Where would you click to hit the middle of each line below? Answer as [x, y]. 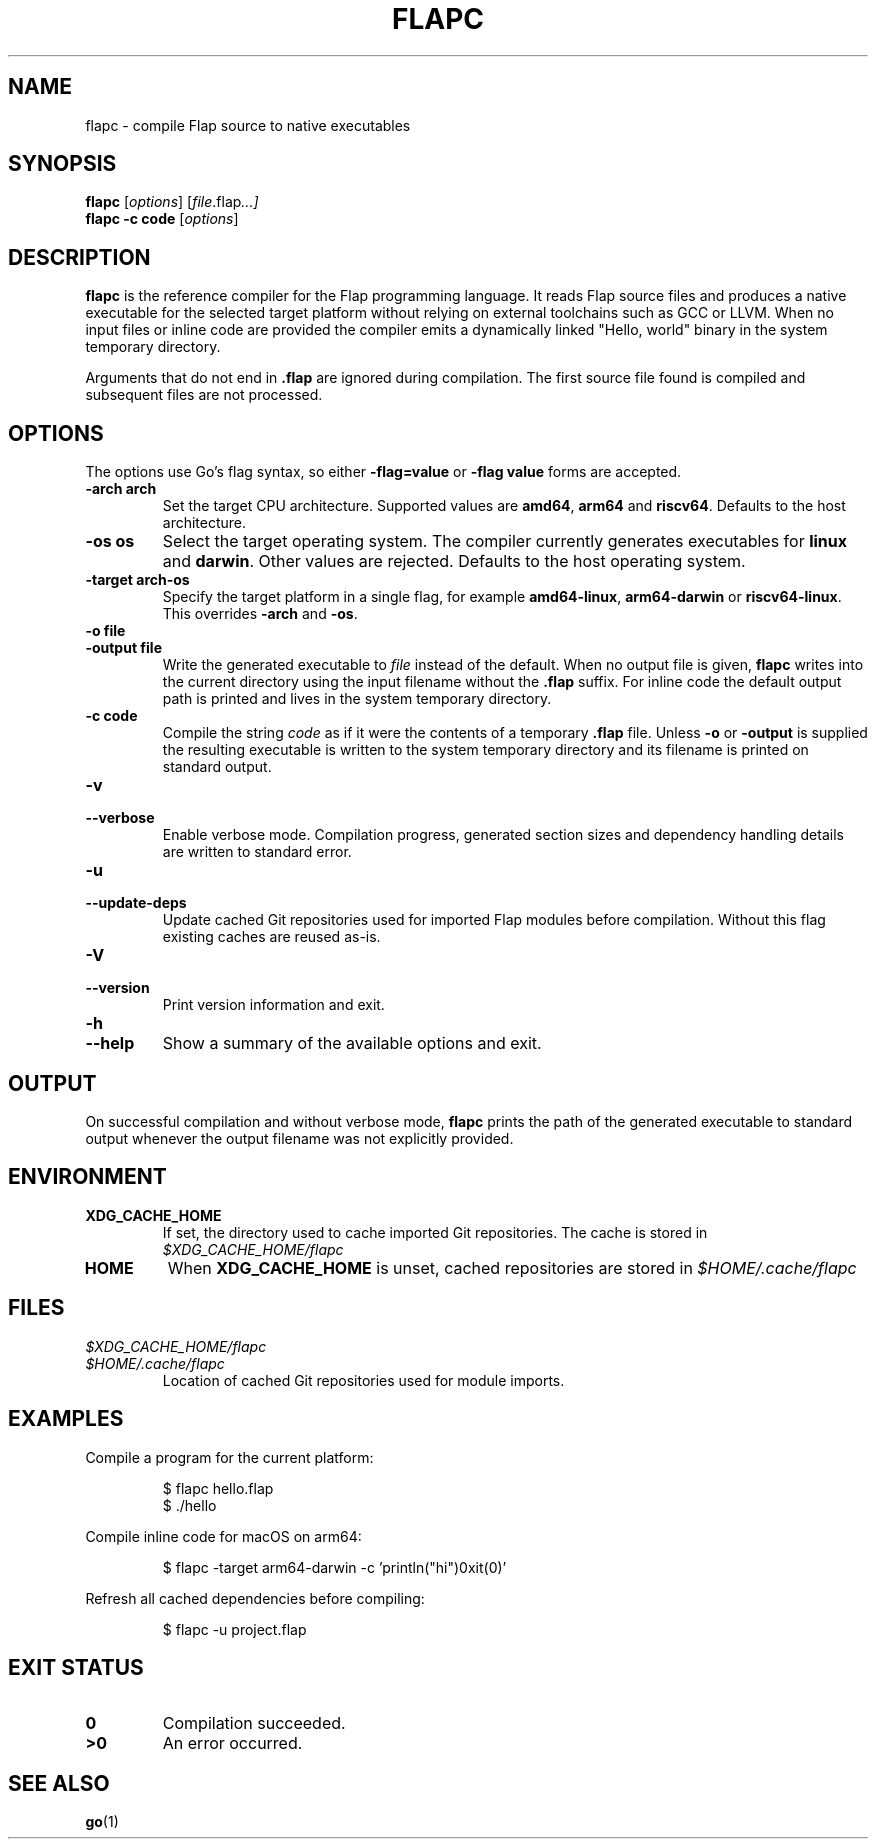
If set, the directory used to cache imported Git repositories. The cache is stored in [435, 1232]
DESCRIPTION [79, 257]
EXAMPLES [66, 1419]
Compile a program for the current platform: [229, 1457]
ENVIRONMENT [87, 1177]
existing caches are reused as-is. [271, 937]
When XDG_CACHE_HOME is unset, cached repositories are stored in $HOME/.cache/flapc [512, 1267]
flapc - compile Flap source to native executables [248, 125]
